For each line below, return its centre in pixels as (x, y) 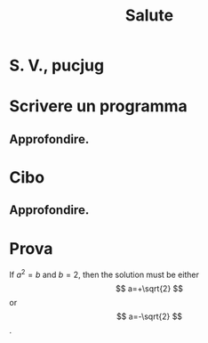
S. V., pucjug (57, 65)
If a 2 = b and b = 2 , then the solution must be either (104, 274)
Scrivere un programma (99, 106)
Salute (149, 16)
